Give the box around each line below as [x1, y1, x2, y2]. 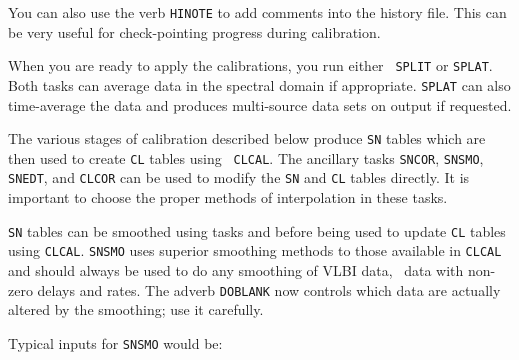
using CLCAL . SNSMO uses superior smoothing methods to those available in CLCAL [8, 240, 502, 261]
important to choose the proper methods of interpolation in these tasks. [8, 187, 448, 208]
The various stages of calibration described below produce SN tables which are [8, 128, 486, 149]
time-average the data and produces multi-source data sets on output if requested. [8, 94, 512, 115]
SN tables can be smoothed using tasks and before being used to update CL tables [8, 220, 506, 241]
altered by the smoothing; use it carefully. [8, 299, 264, 320]
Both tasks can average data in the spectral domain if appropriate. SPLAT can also [8, 74, 511, 95]
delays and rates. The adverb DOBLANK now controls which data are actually [37, 279, 501, 300]
